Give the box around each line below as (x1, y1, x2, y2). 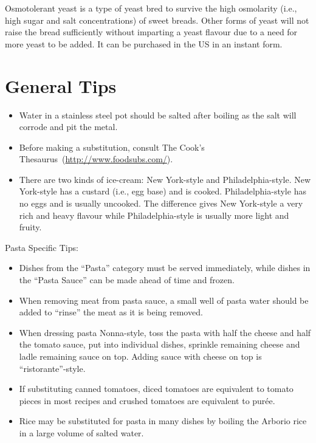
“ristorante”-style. (19, 362, 86, 374)
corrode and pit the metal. (19, 120, 118, 133)
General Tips (5, 73, 117, 98)
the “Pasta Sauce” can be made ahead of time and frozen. (19, 273, 235, 286)
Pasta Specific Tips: (5, 241, 78, 253)
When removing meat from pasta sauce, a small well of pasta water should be (19, 294, 309, 306)
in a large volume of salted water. (19, 426, 144, 439)
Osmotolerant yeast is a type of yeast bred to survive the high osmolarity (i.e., (5, 2, 297, 14)
